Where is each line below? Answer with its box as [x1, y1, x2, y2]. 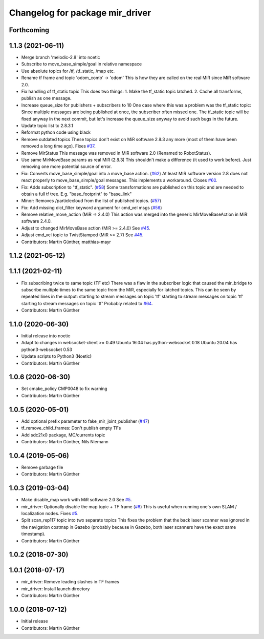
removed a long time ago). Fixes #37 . [21, 143, 96, 149]
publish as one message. [21, 95, 72, 101]
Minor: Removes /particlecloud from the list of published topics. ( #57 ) [21, 198, 161, 204]
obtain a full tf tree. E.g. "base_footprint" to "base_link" [21, 191, 132, 197]
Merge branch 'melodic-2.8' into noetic [21, 54, 100, 61]
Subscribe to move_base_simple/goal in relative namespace [21, 61, 142, 67]
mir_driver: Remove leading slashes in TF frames [21, 579, 119, 585]
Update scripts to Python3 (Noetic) [21, 353, 92, 359]
